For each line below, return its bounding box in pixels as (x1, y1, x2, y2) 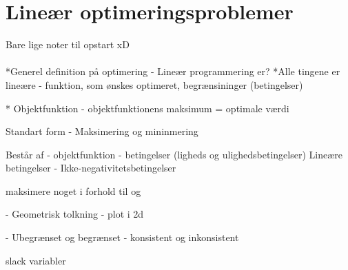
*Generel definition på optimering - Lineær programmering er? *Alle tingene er (6, 64, 340, 79)
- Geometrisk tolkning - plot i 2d (6, 207, 144, 221)
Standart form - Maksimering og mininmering (6, 124, 198, 138)
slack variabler (6, 253, 66, 267)
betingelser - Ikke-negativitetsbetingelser (6, 160, 176, 175)
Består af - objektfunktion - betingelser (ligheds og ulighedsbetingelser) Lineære (6, 147, 343, 161)
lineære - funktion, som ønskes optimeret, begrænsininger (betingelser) (6, 77, 303, 92)
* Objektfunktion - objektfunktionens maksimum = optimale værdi (6, 101, 289, 115)
